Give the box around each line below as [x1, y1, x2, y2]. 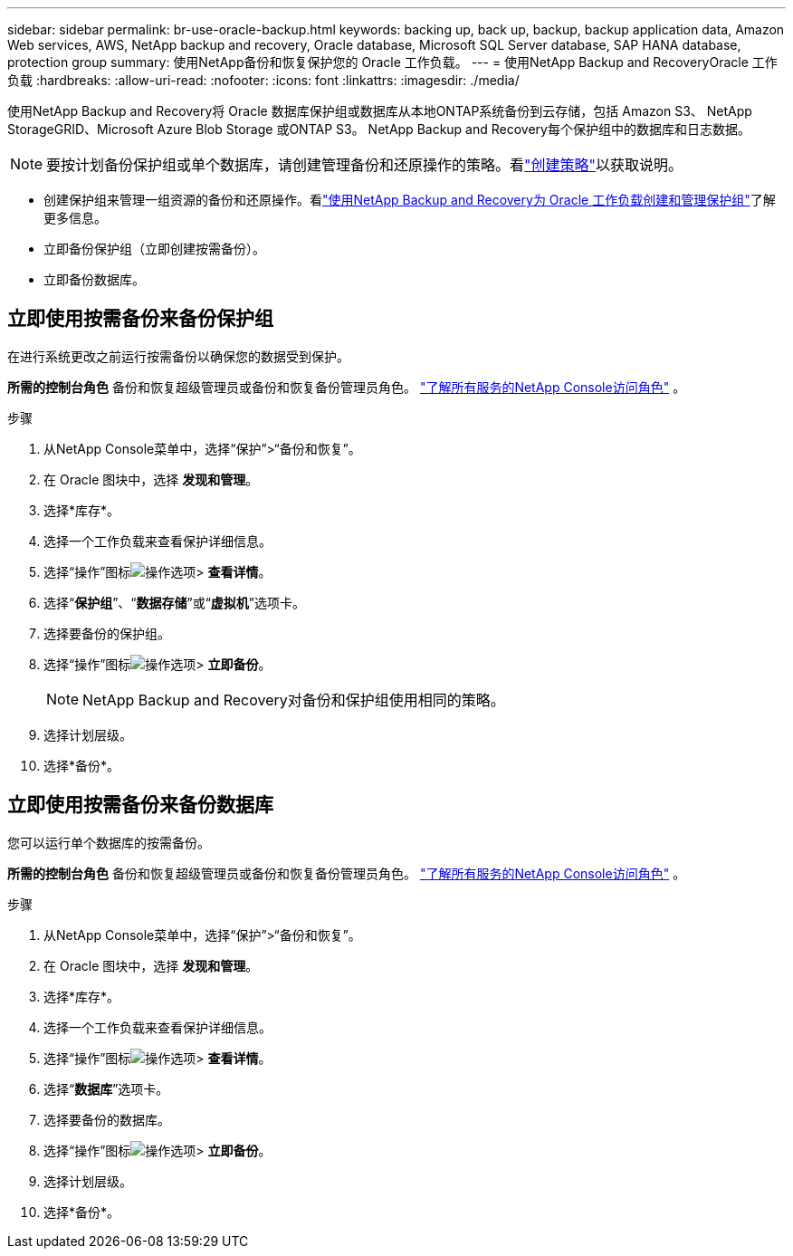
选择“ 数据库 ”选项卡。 [43, 1080, 169, 1097]
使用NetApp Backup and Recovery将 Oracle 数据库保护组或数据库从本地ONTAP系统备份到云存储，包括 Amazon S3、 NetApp [7, 103, 752, 119]
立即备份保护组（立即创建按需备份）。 [43, 241, 265, 256]
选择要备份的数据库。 [43, 1111, 170, 1127]
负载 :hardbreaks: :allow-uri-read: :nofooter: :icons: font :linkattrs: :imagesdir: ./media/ [7, 72, 520, 88]
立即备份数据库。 [43, 272, 145, 287]
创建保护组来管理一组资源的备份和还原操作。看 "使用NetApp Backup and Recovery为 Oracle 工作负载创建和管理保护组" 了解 [43, 192, 776, 207]
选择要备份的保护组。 [43, 625, 170, 641]
